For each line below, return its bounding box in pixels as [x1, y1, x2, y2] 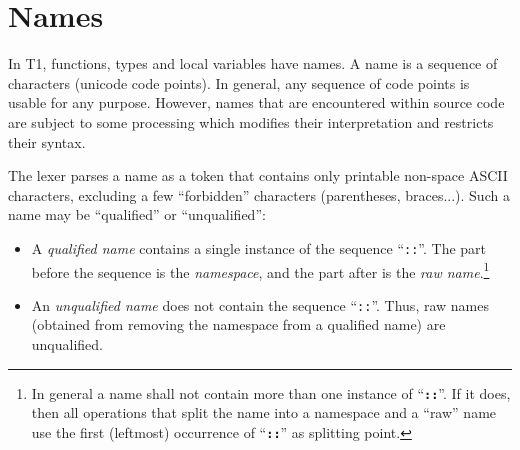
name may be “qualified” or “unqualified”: [8, 204, 266, 225]
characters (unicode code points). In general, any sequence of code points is [8, 72, 470, 93]
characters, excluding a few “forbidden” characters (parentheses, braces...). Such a [8, 184, 510, 205]
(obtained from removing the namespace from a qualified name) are [31, 314, 446, 335]
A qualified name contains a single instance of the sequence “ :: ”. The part [31, 237, 487, 258]
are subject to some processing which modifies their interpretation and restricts [8, 111, 494, 132]
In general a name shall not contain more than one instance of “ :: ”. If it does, [31, 382, 511, 403]
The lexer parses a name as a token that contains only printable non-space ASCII [8, 165, 508, 186]
